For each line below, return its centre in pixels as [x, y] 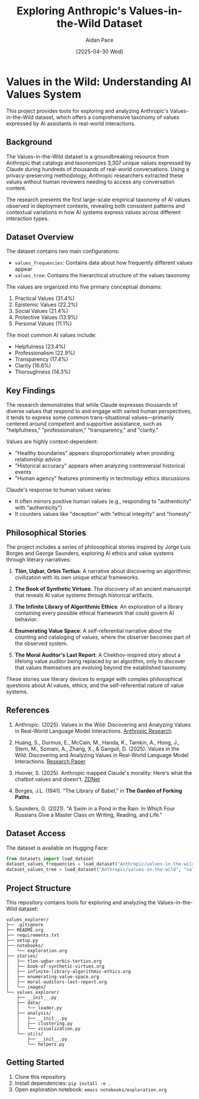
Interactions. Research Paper [50, 761]
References [28, 710]
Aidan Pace [99, 40]
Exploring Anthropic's [72, 11]
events [23, 472]
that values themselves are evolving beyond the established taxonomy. [101, 667]
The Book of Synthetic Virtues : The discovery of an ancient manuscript [103, 588]
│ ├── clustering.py [45, 1024]
